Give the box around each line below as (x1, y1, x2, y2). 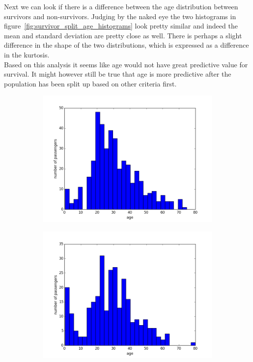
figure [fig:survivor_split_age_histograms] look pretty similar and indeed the (4, 21, 238, 31)
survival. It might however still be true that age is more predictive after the (4, 69, 231, 79)
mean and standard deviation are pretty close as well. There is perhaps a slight (4, 30, 242, 40)
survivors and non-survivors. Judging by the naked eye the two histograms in (4, 11, 236, 21)
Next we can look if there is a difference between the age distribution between (4, 1, 238, 11)
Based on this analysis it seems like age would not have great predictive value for (4, 59, 248, 69)
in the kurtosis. (4, 49, 50, 59)
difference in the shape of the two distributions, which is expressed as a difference (4, 40, 249, 50)
